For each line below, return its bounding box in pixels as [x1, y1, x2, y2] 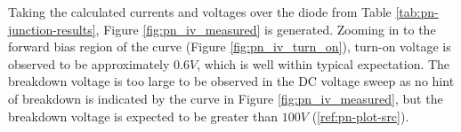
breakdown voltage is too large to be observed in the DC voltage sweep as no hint [8, 72, 455, 90]
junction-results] [8, 19, 96, 38]
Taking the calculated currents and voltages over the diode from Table [8, 3, 392, 20]
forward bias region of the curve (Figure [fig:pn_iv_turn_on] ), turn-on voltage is [8, 37, 451, 56]
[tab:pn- [395, 3, 439, 20]
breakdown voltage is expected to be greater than [8, 106, 279, 125]
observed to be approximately [8, 54, 170, 73]
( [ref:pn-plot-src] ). [311, 106, 409, 125]
